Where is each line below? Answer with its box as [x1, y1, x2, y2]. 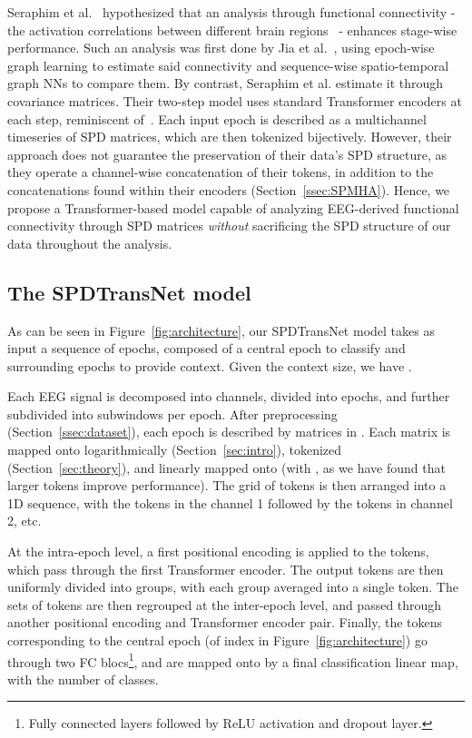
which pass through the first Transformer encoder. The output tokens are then [7, 559, 444, 578]
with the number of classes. [7, 669, 159, 688]
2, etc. [7, 511, 42, 530]
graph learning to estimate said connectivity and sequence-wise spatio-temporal [7, 55, 449, 74]
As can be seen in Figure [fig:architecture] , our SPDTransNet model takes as [7, 320, 435, 339]
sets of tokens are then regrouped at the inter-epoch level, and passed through [7, 595, 442, 614]
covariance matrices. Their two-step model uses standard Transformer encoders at [7, 91, 462, 110]
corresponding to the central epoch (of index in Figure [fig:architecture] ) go [7, 631, 428, 650]
